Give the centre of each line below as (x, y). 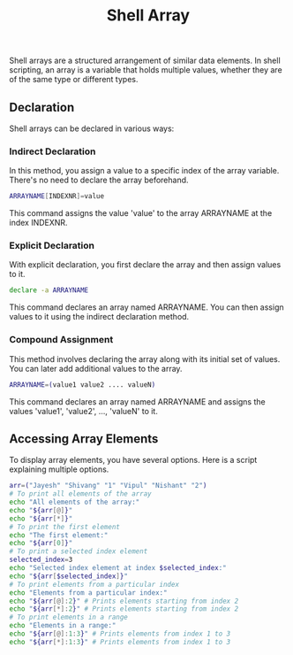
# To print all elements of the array (80, 494)
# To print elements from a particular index (94, 584)
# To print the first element (65, 527)
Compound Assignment (61, 340)
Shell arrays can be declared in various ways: (92, 128)
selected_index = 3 (41, 560)
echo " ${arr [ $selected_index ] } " (68, 576)
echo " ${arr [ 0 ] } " (41, 543)
